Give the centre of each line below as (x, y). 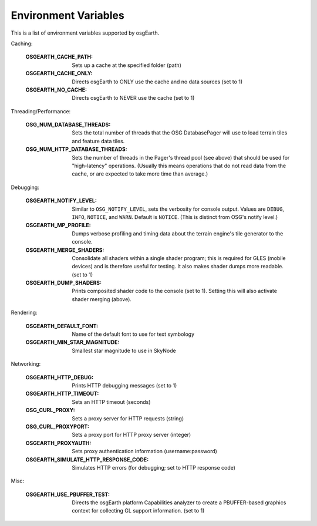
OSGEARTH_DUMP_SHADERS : (64, 283)
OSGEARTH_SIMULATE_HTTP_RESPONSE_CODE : (87, 459)
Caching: (22, 43)
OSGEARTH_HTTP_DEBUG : (60, 377)
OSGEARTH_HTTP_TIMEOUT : (62, 394)
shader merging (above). (102, 299)
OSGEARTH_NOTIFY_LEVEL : (61, 201)
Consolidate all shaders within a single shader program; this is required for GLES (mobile (179, 258)
